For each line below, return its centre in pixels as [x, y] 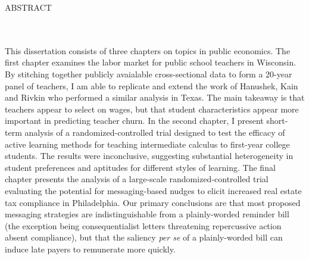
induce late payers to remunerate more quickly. [90, 249]
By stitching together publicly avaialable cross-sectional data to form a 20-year [149, 74]
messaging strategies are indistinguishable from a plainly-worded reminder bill [147, 214]
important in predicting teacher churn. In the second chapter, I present [134, 121]
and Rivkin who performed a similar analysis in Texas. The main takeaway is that [155, 97]
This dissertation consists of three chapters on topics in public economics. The [148, 50]
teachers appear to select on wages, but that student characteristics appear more [152, 109]
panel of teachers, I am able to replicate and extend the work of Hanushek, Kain [152, 85]
